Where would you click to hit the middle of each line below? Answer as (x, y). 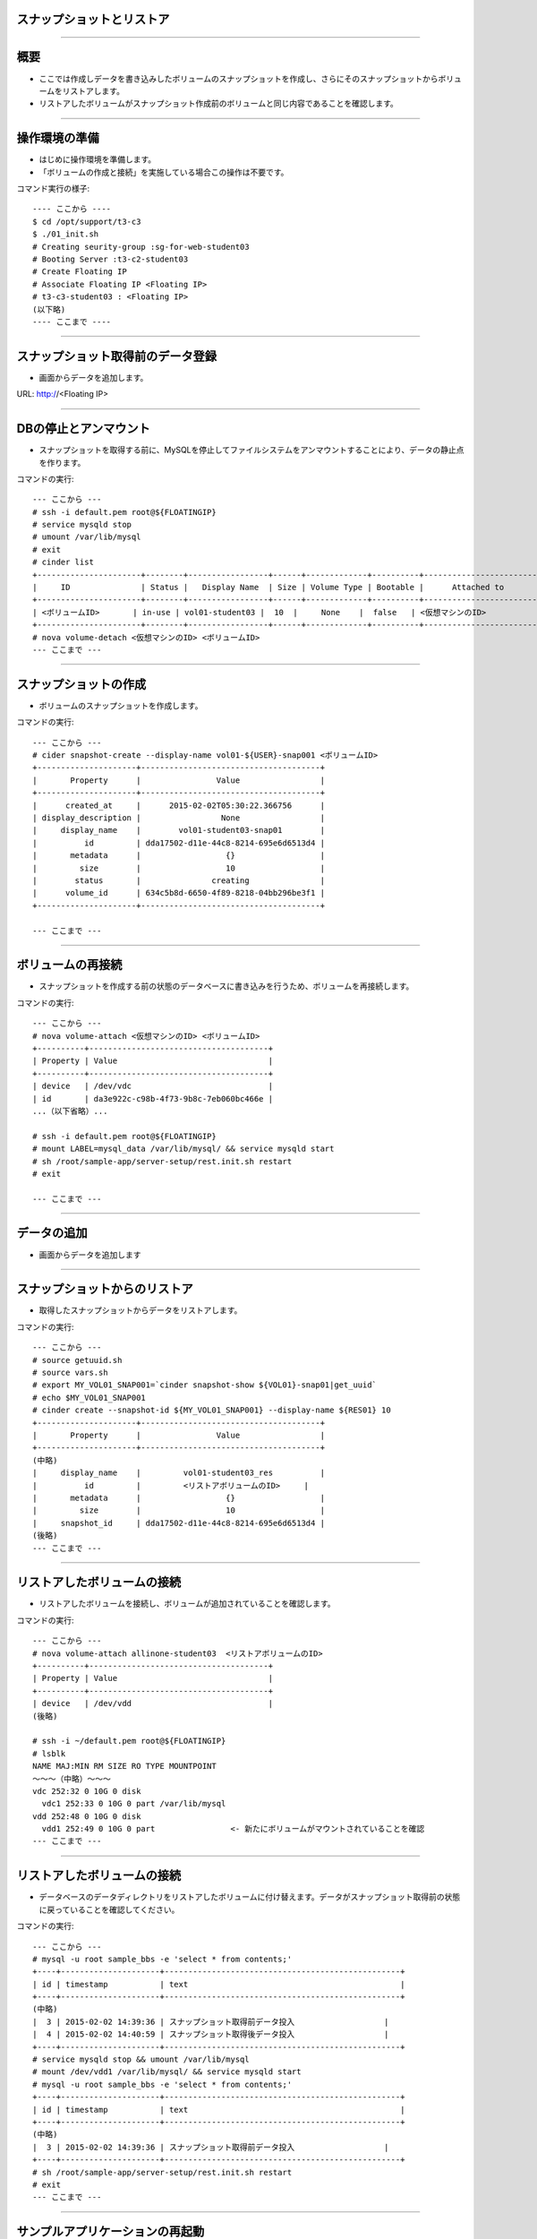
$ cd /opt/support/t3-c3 (87, 221)
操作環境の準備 (58, 138)
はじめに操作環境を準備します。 (98, 159)
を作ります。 (62, 462)
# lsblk (49, 1754)
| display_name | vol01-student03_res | (179, 1473)
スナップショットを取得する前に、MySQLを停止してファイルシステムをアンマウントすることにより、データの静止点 (251, 450)
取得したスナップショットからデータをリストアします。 (141, 1310)
